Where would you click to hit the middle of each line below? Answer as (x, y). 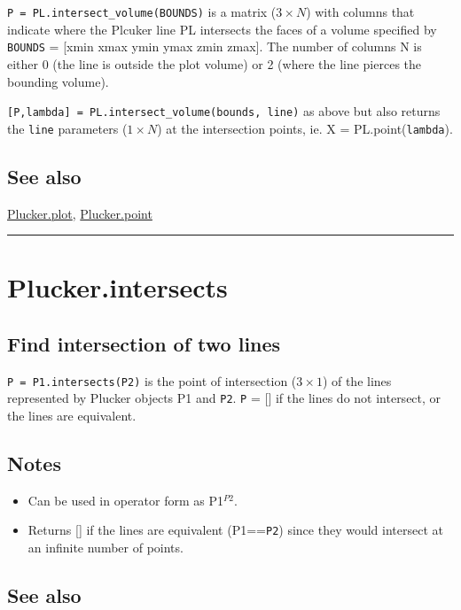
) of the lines (357, 380)
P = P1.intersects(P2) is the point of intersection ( (152, 380)
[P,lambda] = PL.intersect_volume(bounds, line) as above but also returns (224, 111)
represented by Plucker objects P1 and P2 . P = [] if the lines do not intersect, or (224, 398)
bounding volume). (58, 81)
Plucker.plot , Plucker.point (80, 213)
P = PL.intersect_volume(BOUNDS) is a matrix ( (142, 12)
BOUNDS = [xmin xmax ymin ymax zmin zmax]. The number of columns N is (215, 46)
